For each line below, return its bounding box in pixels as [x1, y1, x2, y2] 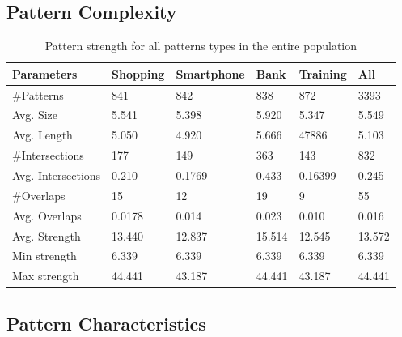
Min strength [12, 247, 77, 264]
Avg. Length [12, 126, 73, 143]
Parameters [12, 65, 78, 82]
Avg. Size [12, 106, 57, 123]
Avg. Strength [12, 227, 81, 244]
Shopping [112, 65, 165, 82]
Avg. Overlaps [12, 207, 82, 224]
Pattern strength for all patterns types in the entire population [44, 37, 357, 54]
